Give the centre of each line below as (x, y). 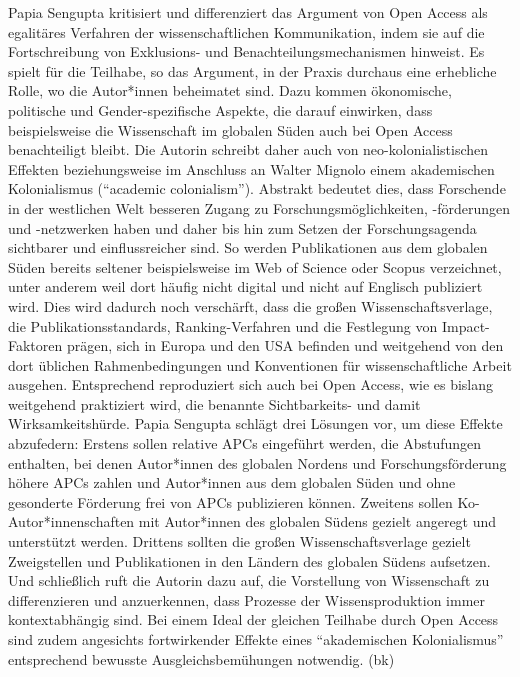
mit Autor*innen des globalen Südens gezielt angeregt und (317, 521)
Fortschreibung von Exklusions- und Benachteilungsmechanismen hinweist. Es (246, 51)
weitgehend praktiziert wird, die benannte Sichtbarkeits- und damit (214, 403)
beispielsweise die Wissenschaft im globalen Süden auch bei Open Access (230, 129)
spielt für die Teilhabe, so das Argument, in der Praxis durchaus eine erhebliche (252, 70)
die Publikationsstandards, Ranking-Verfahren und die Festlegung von (223, 325)
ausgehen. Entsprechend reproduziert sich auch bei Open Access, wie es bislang (251, 384)
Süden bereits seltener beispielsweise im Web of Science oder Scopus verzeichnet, (255, 266)
